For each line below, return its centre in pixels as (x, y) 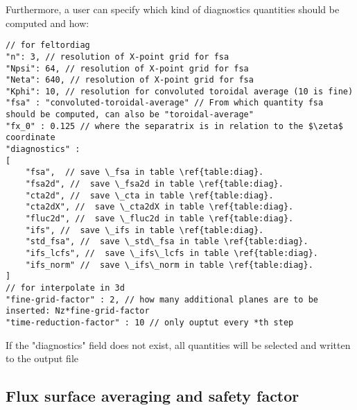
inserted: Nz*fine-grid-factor (78, 311)
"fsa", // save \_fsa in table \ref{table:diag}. (145, 172)
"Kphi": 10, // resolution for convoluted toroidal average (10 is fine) (180, 91)
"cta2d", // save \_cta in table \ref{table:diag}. (149, 195)
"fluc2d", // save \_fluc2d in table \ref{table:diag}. (159, 219)
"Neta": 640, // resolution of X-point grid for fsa (130, 80)
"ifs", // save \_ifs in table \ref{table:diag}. (145, 230)
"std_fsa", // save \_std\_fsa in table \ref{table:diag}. (167, 242)
